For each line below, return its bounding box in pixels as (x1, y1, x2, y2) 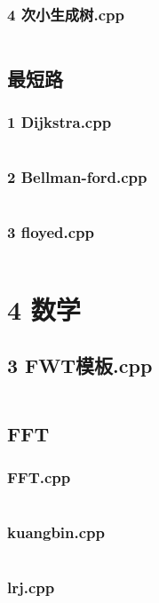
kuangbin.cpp (7, 521, 106, 543)
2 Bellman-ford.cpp (7, 166, 147, 188)
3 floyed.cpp (7, 221, 94, 243)
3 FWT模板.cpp (7, 352, 153, 379)
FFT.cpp (7, 465, 71, 488)
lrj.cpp (7, 576, 55, 599)
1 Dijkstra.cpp (7, 110, 112, 132)
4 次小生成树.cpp (7, 3, 124, 25)
